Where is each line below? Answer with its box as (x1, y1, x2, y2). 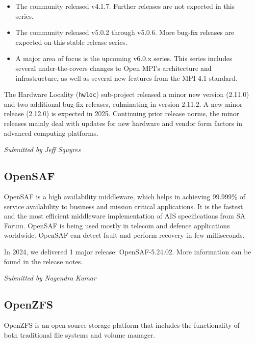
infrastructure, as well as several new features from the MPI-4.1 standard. (15, 72, 237, 83)
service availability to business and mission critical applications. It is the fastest (4, 201, 243, 211)
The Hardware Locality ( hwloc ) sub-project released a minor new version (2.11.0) (4, 89, 249, 99)
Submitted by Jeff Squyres (4, 144, 81, 155)
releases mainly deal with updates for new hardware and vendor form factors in (4, 118, 242, 128)
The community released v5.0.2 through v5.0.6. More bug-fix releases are (15, 27, 234, 37)
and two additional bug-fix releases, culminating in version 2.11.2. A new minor (4, 98, 243, 109)
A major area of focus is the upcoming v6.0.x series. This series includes (15, 53, 232, 63)
